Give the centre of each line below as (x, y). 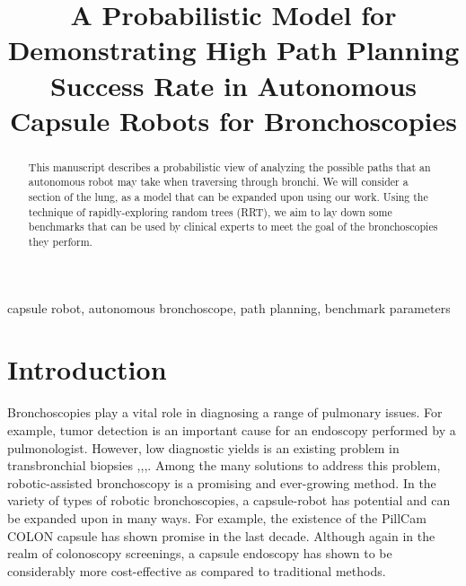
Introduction (87, 369)
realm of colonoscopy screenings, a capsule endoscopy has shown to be (200, 553)
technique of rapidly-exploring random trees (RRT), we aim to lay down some (210, 211)
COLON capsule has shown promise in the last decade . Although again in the (221, 535)
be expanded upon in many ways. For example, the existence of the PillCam (217, 517)
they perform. (60, 242)
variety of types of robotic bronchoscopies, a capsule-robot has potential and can (229, 500)
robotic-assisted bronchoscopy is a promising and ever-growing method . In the (222, 482)
